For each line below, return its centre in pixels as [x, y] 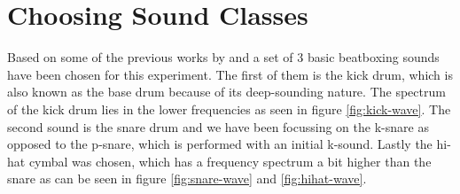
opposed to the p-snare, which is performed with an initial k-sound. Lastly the [220, 144]
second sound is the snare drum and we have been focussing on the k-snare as [218, 126]
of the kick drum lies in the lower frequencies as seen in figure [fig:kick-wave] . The [229, 109]
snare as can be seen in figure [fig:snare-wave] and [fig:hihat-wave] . [187, 178]
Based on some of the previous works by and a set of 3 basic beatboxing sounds [223, 57]
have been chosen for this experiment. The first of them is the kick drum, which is [230, 74]
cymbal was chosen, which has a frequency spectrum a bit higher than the [230, 161]
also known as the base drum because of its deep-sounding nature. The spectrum [226, 92]
